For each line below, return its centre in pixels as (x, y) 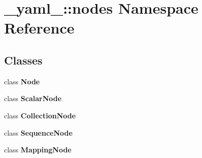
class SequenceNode (38, 132)
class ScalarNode (33, 98)
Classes (23, 60)
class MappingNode (38, 150)
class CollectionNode (40, 115)
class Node (22, 81)
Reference (39, 28)
